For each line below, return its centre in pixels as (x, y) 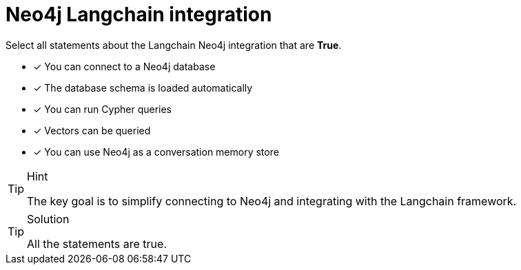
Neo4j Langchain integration (139, 14)
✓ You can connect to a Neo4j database (124, 66)
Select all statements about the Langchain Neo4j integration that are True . (174, 45)
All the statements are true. (97, 243)
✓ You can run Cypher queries (102, 109)
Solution (48, 219)
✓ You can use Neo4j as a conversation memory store (156, 152)
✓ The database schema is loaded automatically (143, 87)
